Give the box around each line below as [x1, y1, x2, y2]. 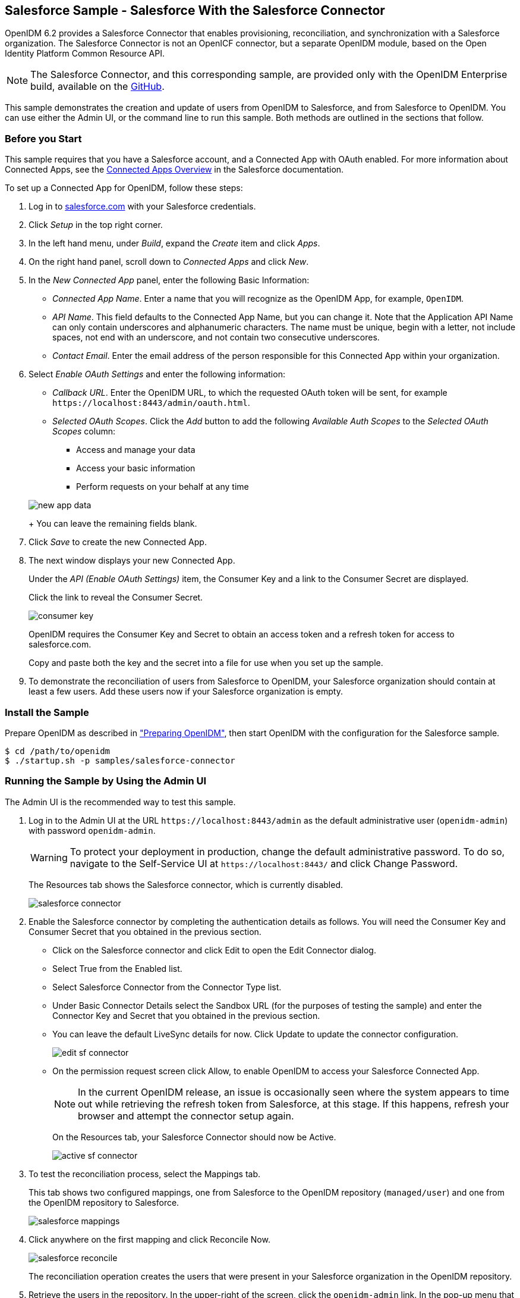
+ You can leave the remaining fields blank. [29, 518, 197, 529]
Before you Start [5, 132, 82, 145]
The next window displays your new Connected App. [29, 555, 235, 566]
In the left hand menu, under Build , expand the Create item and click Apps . [29, 238, 320, 249]
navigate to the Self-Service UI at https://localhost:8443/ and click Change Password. [70, 857, 458, 869]
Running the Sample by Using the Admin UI [5, 775, 207, 787]
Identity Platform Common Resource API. [5, 48, 165, 59]
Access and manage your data [76, 445, 196, 455]
